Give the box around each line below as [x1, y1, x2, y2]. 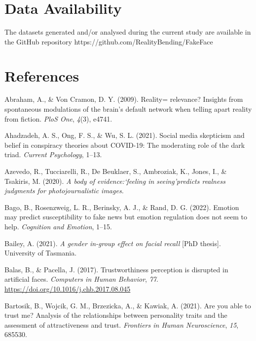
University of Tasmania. [4, 248, 77, 258]
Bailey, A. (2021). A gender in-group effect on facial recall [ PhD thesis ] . [4, 238, 221, 248]
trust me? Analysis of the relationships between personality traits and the [4, 310, 227, 320]
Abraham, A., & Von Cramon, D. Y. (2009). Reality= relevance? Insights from [4, 94, 243, 104]
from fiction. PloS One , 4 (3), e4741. [4, 113, 112, 124]
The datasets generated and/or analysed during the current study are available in [4, 27, 251, 37]
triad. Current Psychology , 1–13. [4, 149, 102, 160]
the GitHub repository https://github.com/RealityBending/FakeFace [4, 36, 213, 46]
